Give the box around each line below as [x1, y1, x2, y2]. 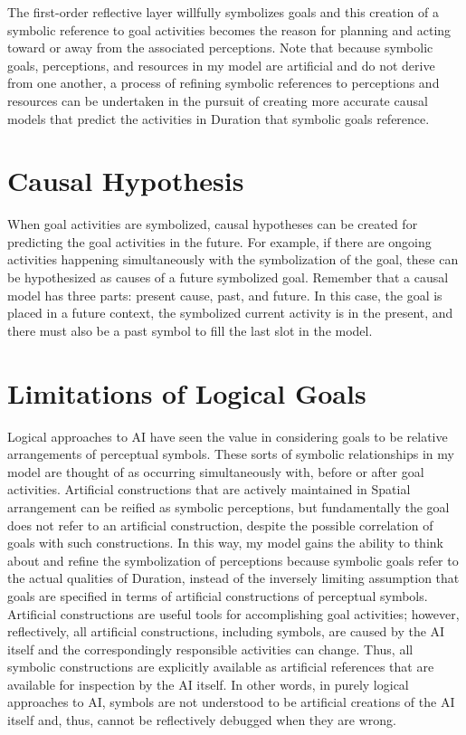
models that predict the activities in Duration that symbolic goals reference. [7, 109, 430, 128]
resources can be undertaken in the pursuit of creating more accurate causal [7, 91, 428, 110]
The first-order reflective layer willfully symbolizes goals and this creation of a [7, 3, 439, 21]
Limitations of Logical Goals [7, 374, 366, 411]
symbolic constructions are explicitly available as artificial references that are [7, 657, 434, 676]
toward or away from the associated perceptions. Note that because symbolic [7, 38, 433, 57]
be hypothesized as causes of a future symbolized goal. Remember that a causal [7, 268, 449, 287]
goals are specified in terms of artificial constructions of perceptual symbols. [7, 586, 428, 605]
